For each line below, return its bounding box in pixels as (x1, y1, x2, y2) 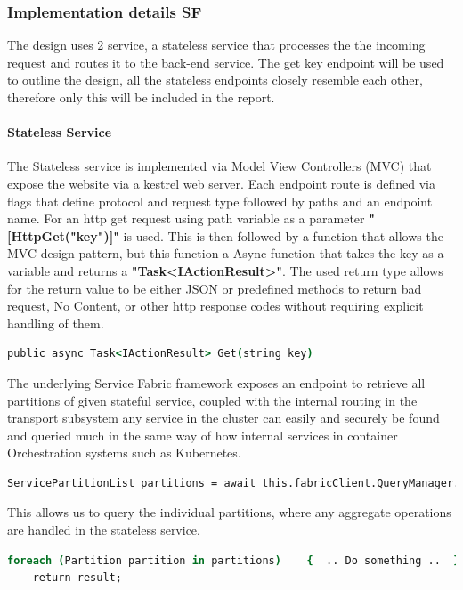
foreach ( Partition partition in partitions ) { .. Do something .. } (7, 554, 460, 567)
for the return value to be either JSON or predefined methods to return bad (7, 279, 422, 297)
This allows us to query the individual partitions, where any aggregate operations (7, 503, 451, 521)
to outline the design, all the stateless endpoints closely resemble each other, (7, 70, 423, 89)
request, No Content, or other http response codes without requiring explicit (7, 296, 424, 315)
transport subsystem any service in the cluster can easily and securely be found (7, 408, 440, 427)
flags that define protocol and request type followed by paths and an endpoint (7, 191, 433, 210)
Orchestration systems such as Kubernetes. (7, 443, 241, 462)
